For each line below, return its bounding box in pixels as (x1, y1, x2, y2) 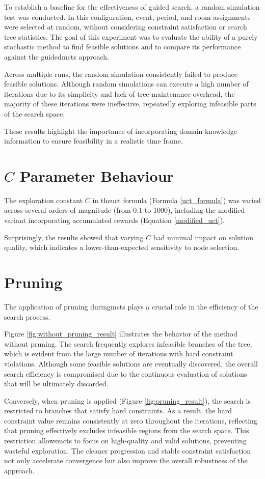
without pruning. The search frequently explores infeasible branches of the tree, (4, 338, 252, 349)
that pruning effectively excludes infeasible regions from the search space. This (4, 425, 249, 436)
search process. (4, 311, 50, 322)
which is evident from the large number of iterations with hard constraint (4, 348, 233, 359)
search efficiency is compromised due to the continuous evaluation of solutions (4, 368, 247, 379)
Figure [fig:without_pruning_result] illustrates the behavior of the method (4, 328, 238, 339)
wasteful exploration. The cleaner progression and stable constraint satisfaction (4, 445, 251, 456)
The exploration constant (4, 194, 83, 205)
